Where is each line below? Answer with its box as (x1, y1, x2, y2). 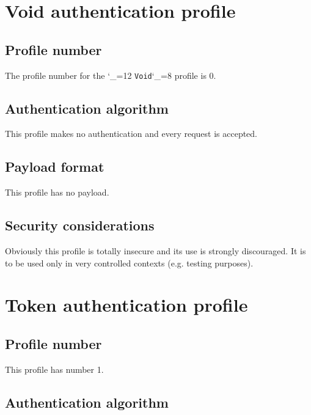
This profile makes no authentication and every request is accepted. (5, 127, 258, 140)
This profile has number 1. (5, 362, 104, 375)
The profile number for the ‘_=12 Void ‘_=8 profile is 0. (5, 68, 216, 81)
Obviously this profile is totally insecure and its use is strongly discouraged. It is (5, 244, 306, 257)
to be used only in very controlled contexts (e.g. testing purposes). (5, 256, 254, 269)
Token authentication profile (5, 292, 248, 317)
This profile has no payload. (5, 186, 109, 199)
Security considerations (5, 216, 155, 235)
